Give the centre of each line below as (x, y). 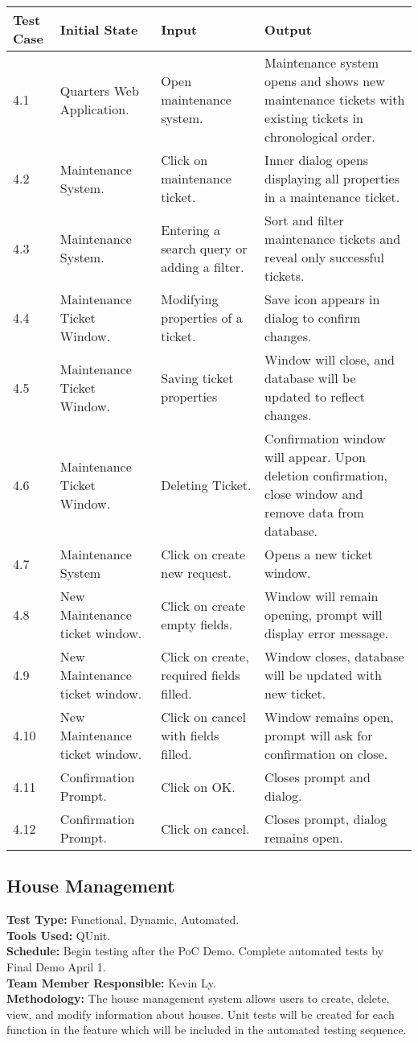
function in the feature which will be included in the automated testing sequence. (207, 1030)
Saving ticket (197, 378)
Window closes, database (334, 656)
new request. (196, 573)
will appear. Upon (315, 457)
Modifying (190, 299)
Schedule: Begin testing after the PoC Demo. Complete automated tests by (195, 951)
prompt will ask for (319, 735)
